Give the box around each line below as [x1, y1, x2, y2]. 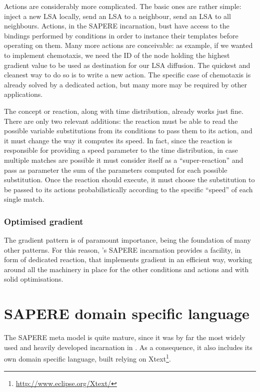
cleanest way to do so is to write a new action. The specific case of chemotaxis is [4, 69, 251, 80]
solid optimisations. [4, 274, 63, 284]
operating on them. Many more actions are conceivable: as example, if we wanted [4, 40, 253, 50]
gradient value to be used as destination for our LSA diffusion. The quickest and [4, 59, 250, 70]
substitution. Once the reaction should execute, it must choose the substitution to [4, 174, 255, 185]
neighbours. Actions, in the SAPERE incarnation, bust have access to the [4, 20, 229, 31]
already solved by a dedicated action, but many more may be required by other [4, 79, 247, 89]
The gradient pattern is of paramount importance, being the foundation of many [4, 235, 251, 245]
